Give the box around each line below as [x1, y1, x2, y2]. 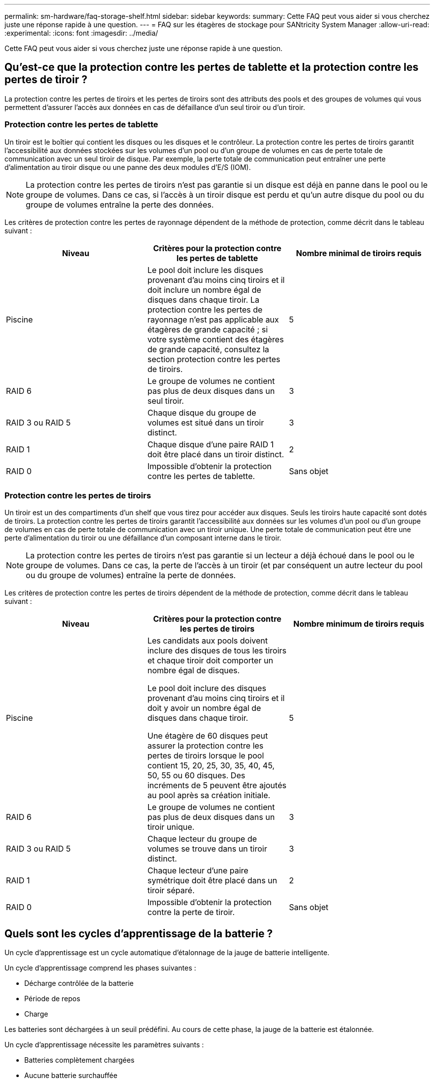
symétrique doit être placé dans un [147, 875, 278, 886]
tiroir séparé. [147, 885, 195, 896]
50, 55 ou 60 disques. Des [147, 770, 245, 781]
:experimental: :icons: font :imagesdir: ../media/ [4, 29, 158, 37]
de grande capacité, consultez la [147, 344, 269, 354]
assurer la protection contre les [147, 741, 264, 751]
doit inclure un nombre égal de [147, 284, 261, 295]
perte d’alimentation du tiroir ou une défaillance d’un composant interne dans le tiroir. [4, 534, 282, 542]
